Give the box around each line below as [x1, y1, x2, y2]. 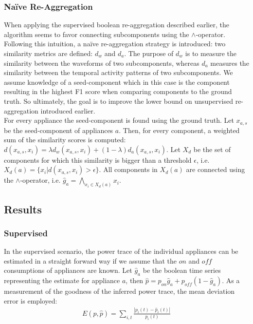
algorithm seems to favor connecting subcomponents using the [4, 29, 189, 39]
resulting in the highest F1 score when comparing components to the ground [4, 86, 232, 96]
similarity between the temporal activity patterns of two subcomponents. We [4, 67, 233, 77]
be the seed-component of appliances [4, 125, 113, 135]
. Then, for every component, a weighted [119, 125, 240, 135]
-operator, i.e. [20, 175, 61, 185]
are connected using [186, 164, 245, 174]
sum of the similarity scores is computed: [4, 134, 126, 145]
